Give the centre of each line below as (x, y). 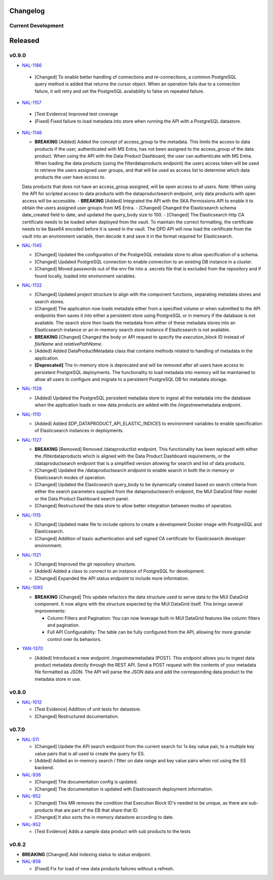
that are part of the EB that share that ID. (96, 810)
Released (25, 41)
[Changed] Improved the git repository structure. (85, 564)
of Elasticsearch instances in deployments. (79, 431)
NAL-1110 (32, 414)
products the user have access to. (70, 177)
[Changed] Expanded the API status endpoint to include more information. (112, 578)
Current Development (37, 26)
